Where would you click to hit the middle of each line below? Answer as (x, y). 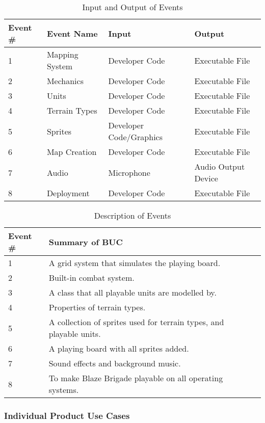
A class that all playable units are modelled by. (132, 292)
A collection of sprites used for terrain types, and (136, 322)
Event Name (72, 33)
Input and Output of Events (132, 7)
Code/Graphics (135, 137)
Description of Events (132, 215)
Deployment (68, 193)
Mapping (62, 54)
